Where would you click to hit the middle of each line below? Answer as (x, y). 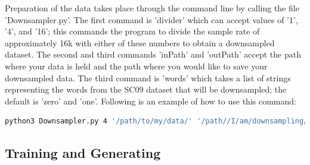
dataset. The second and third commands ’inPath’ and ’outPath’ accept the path (153, 54)
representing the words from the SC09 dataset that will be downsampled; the (146, 89)
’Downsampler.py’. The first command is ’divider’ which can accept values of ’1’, (151, 19)
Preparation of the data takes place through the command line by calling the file (152, 8)
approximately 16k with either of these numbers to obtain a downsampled (140, 42)
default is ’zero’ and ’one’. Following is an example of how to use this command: (151, 101)
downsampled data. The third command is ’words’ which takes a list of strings (148, 77)
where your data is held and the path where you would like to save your (136, 66)
